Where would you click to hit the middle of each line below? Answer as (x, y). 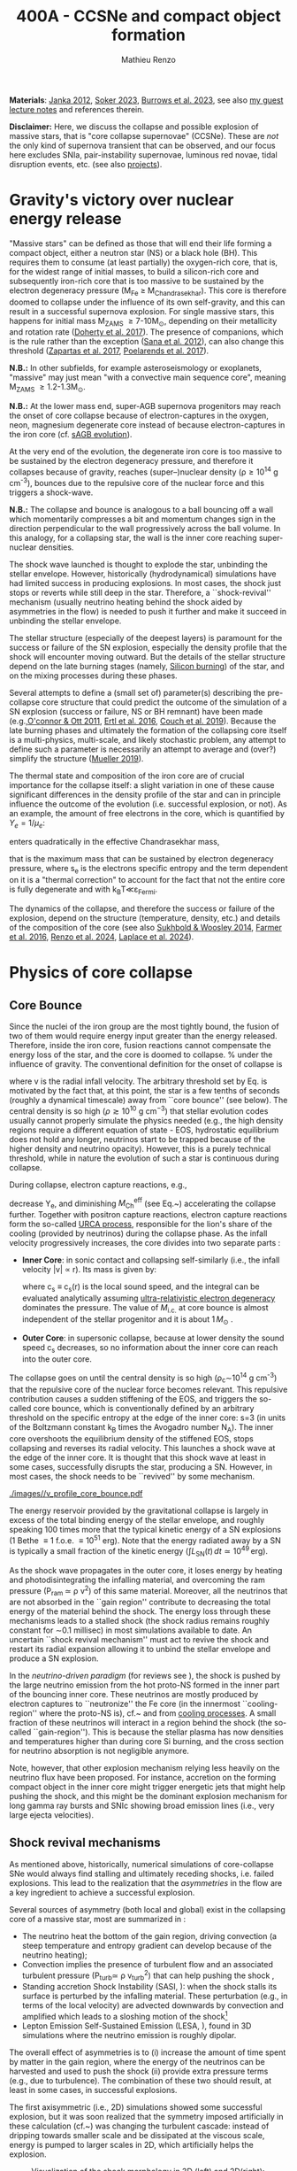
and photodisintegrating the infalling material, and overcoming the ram (137, 1580)
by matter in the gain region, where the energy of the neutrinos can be (137, 2062)
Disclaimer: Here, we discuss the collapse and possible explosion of (134, 127)
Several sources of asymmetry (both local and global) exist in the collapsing (147, 1909)
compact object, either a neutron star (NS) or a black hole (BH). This (133, 252)
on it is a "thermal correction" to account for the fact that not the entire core (147, 880)
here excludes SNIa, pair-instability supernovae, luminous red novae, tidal (144, 155)
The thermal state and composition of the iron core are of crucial (127, 776)
